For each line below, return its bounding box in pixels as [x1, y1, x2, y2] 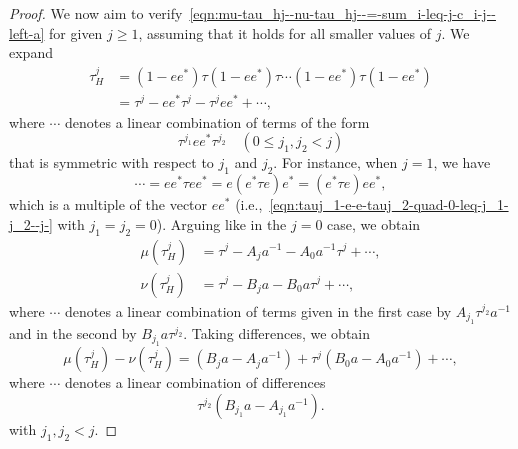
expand [9, 42, 53, 63]
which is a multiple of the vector [9, 194, 208, 215]
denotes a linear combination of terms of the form [65, 111, 370, 132]
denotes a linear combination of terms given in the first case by [65, 300, 452, 321]
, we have [433, 152, 491, 173]
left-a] [9, 22, 45, 43]
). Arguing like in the [156, 213, 287, 234]
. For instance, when [273, 152, 398, 173]
